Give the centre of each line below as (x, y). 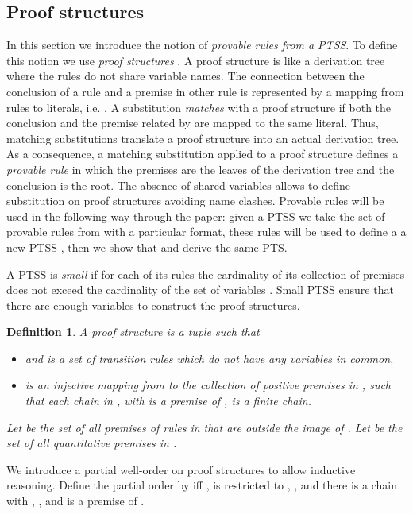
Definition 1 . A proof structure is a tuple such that (133, 332)
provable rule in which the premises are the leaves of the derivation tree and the (201, 169)
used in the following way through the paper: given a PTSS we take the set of (196, 216)
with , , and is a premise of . (75, 501)
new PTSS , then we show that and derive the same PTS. (147, 247)
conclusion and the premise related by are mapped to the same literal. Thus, (193, 123)
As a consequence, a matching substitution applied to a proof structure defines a (203, 154)
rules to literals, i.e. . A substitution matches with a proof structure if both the (199, 107)
